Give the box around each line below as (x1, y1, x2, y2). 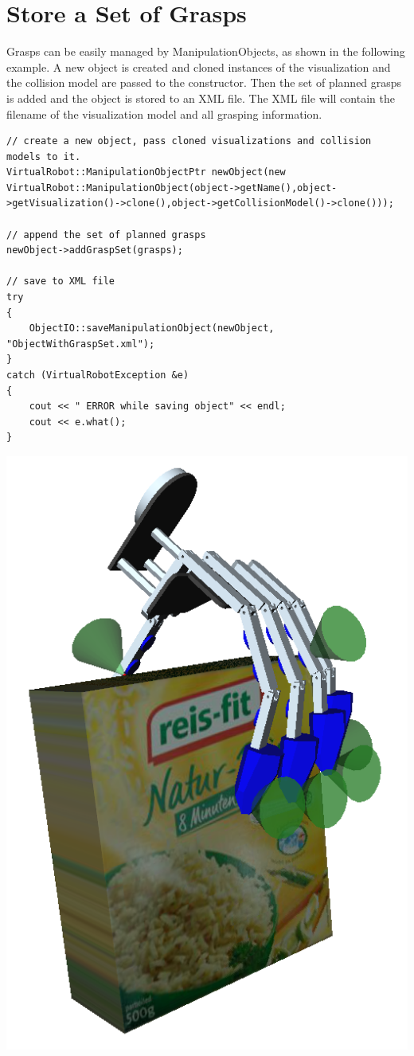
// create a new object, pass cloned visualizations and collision (6, 135, 372, 147)
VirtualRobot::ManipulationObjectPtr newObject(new (6, 166, 286, 178)
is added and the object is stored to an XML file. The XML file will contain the (6, 89, 395, 106)
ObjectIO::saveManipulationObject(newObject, (29, 323, 275, 334)
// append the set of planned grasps (6, 229, 206, 241)
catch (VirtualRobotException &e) (6, 370, 189, 381)
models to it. (6, 151, 81, 162)
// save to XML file (6, 276, 115, 287)
